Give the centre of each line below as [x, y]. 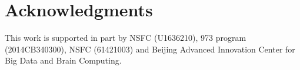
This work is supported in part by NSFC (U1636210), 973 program [126, 38]
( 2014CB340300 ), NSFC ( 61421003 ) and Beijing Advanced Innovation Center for [150, 49]
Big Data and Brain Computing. [63, 60]
